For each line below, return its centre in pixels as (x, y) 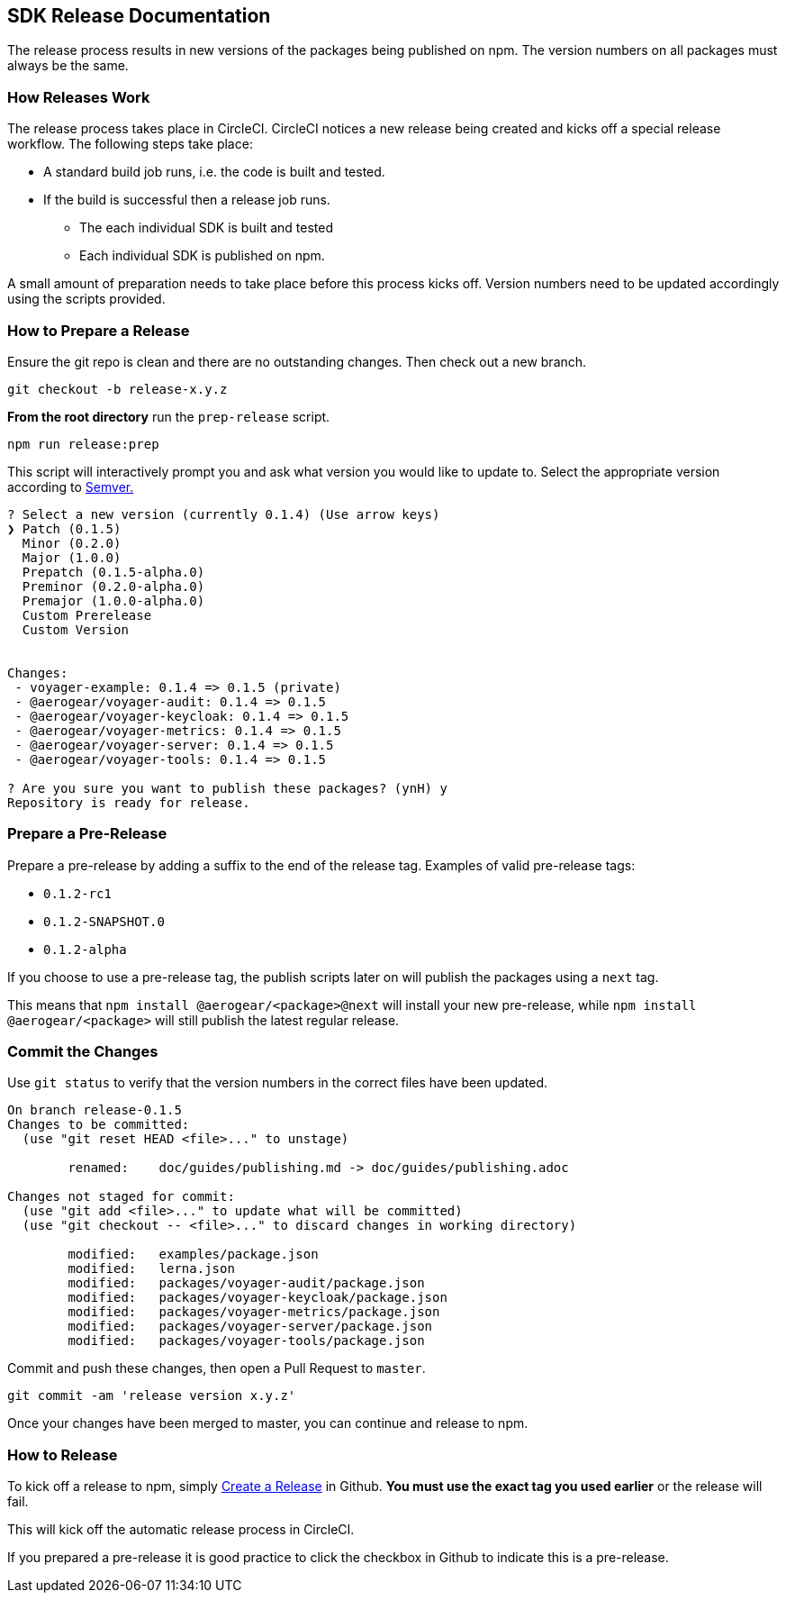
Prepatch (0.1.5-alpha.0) (113, 572)
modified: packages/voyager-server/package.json (250, 1327)
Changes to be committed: (99, 1125)
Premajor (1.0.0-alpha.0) (113, 600)
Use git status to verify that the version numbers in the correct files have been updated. (278, 1083)
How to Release (63, 1455)
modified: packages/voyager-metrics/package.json (254, 1312)
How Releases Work (79, 97)
